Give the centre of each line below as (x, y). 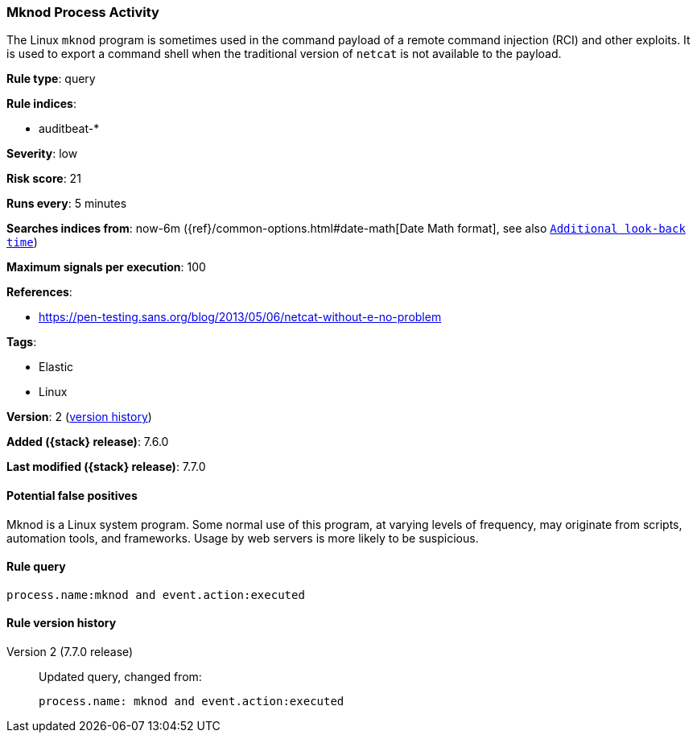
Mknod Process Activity (83, 12)
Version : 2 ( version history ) (79, 417)
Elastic (56, 367)
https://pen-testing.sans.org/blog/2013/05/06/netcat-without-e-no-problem (240, 317)
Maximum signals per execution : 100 (106, 267)
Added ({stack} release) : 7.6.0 (88, 442)
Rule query (36, 567)
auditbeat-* (69, 129)
